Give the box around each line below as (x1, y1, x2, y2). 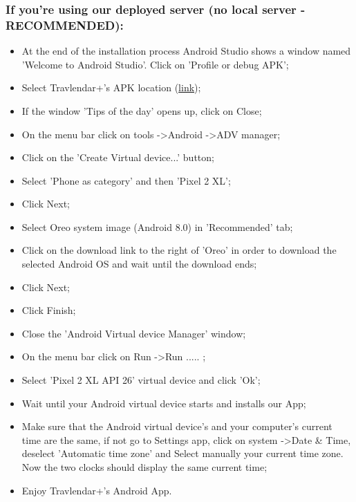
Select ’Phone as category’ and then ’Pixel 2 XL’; (21, 173, 231, 187)
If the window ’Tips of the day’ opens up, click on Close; (21, 103, 262, 118)
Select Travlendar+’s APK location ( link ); (21, 80, 201, 95)
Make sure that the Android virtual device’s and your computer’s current (21, 419, 332, 434)
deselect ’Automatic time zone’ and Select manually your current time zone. (21, 446, 344, 461)
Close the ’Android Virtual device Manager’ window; (21, 326, 246, 340)
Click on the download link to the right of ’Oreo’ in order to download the (21, 243, 337, 257)
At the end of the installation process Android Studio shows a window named (21, 44, 351, 58)
